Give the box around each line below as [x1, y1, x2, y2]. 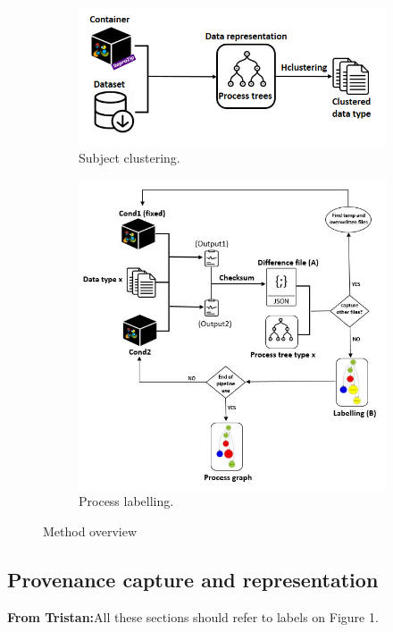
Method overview [43, 521, 138, 540]
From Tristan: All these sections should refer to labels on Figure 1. [7, 607, 379, 626]
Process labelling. [79, 492, 174, 510]
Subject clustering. [79, 147, 180, 166]
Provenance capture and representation [7, 565, 379, 593]
